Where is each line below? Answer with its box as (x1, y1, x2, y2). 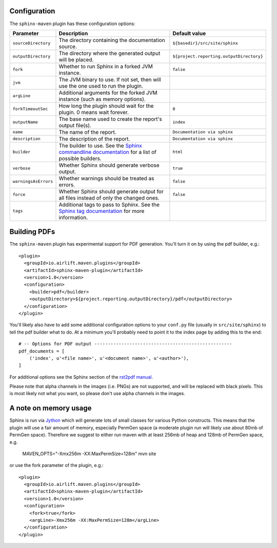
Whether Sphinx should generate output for (58, 188, 164, 195)
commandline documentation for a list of (58, 148, 156, 155)
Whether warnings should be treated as (58, 174, 154, 182)
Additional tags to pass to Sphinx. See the (58, 201, 160, 208)
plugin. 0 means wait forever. (58, 108, 129, 115)
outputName (12, 120, 38, 125)
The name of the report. (58, 128, 116, 135)
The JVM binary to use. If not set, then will (58, 76, 161, 83)
